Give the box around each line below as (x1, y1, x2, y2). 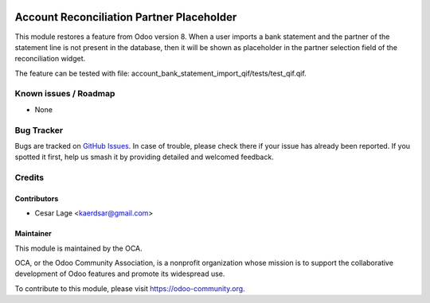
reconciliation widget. (14, 54, 86, 64)
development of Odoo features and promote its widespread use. (14, 269, 225, 278)
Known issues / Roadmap (14, 88, 115, 99)
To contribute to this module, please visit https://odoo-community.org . (14, 283, 246, 293)
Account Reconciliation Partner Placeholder (14, 10, 237, 24)
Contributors (14, 193, 59, 203)
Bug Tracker (14, 124, 64, 135)
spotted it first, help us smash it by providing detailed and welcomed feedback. (14, 152, 274, 162)
